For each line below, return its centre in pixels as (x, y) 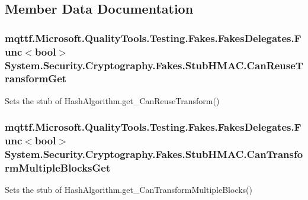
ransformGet (36, 78)
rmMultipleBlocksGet (58, 168)
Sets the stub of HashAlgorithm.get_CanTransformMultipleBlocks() (129, 190)
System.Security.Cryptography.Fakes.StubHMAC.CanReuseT (154, 65)
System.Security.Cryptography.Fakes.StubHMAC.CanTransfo (154, 154)
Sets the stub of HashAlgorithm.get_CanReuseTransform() (112, 100)
